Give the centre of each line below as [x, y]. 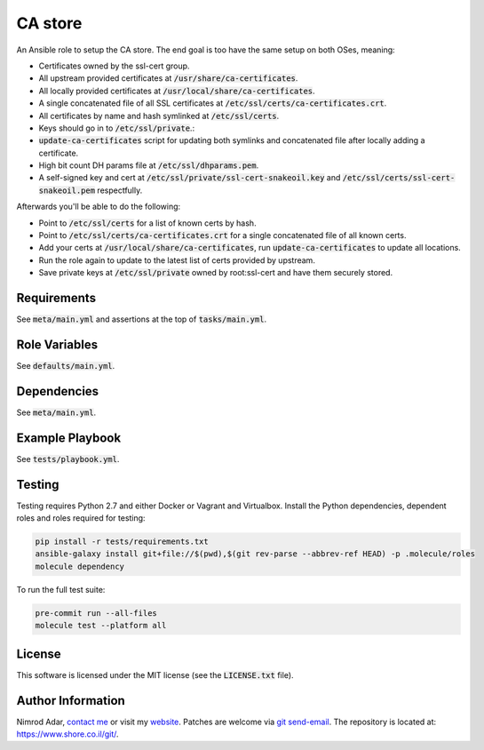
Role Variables [57, 344]
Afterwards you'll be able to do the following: [99, 207]
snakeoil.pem [67, 190]
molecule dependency [79, 566]
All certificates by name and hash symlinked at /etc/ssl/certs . [159, 116]
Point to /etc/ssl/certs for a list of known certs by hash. [147, 223]
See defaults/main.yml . [66, 366]
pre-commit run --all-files [96, 613]
